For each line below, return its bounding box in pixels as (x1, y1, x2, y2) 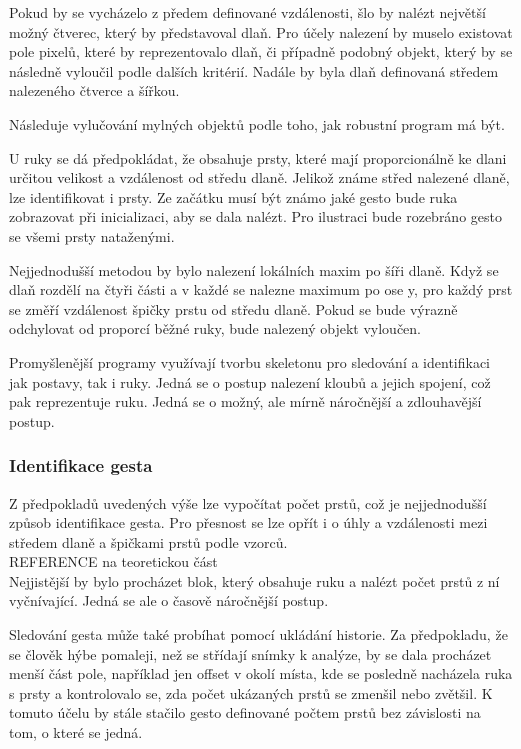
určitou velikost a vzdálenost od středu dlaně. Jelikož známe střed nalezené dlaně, (9, 167, 510, 188)
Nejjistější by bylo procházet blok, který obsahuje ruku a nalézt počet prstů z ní (9, 570, 500, 591)
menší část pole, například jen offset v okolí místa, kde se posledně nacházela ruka (9, 663, 513, 684)
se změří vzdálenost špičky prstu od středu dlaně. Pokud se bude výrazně (9, 298, 458, 319)
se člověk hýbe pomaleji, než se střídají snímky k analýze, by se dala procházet (9, 643, 492, 664)
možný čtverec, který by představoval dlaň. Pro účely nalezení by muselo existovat (9, 21, 513, 42)
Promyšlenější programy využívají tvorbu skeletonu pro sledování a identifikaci (9, 351, 491, 372)
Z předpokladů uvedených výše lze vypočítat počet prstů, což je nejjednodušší (9, 492, 487, 513)
